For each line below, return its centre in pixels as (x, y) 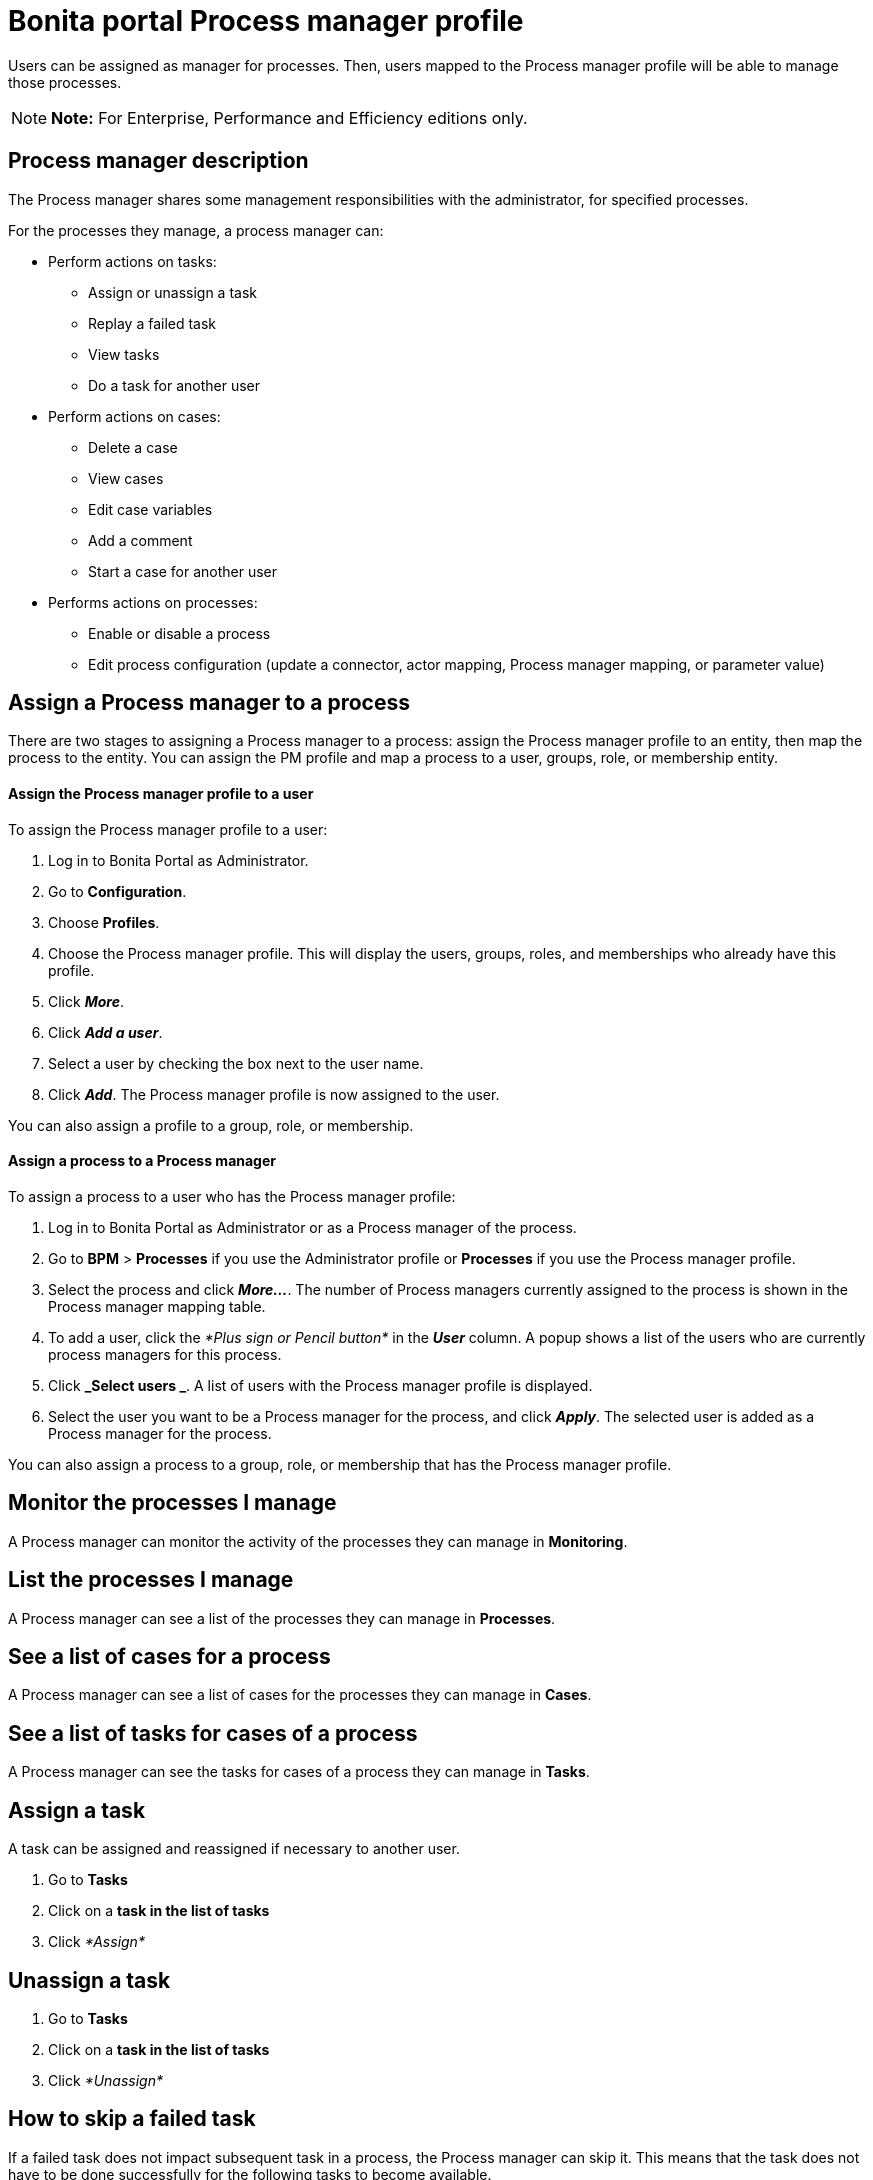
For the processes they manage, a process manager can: (196, 230)
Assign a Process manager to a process (209, 703)
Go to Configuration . (117, 891)
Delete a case (133, 447)
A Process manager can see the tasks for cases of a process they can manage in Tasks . (299, 1772)
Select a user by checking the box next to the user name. (236, 1063)
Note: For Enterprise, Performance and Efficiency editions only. (289, 117)
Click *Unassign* (106, 2080)
